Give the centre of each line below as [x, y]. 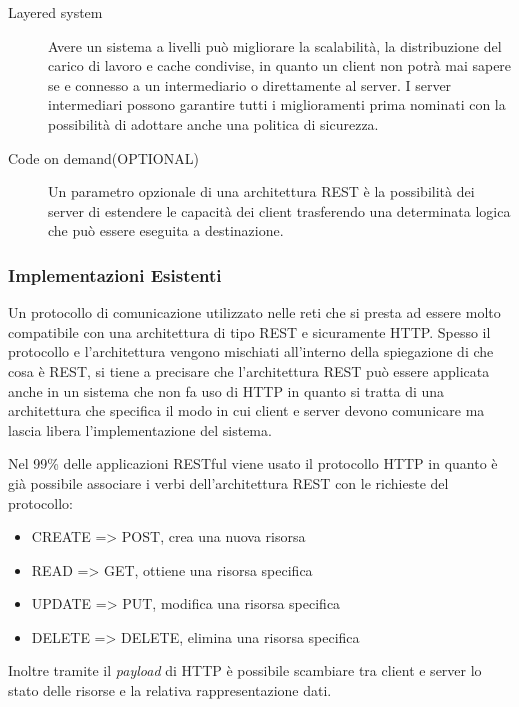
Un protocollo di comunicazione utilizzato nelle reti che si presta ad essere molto [254, 312]
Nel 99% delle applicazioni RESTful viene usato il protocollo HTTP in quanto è [253, 463]
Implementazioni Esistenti [115, 274]
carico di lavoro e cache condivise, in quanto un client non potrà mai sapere [280, 65]
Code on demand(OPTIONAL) [103, 157]
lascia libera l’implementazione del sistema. [140, 429]
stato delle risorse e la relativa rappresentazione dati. [170, 690]
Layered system [55, 12]
